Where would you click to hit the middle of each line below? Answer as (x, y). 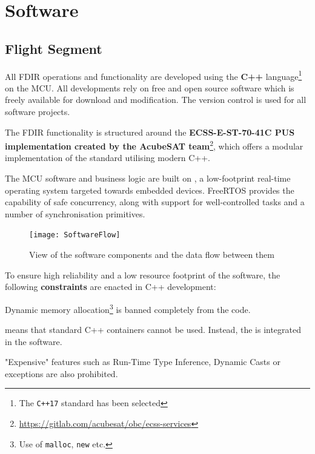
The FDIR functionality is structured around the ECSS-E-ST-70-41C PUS (150, 132)
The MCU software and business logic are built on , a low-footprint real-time (148, 178)
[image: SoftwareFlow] (75, 235)
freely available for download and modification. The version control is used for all (156, 100)
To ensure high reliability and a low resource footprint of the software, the (143, 275)
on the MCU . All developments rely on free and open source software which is (150, 87)
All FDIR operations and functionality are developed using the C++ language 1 (154, 75)
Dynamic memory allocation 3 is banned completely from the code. (128, 308)
